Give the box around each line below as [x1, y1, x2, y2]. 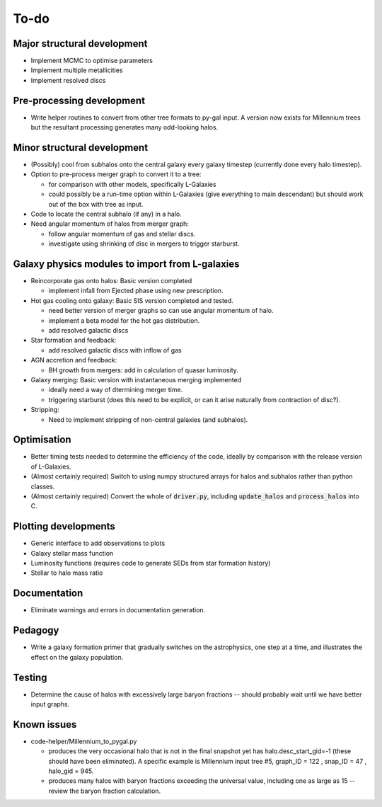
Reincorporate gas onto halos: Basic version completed [30, 277, 192, 285]
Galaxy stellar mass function [30, 549, 114, 557]
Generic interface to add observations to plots [30, 539, 166, 548]
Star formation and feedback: [30, 336, 117, 345]
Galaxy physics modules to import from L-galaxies [13, 258, 240, 270]
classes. [30, 482, 55, 491]
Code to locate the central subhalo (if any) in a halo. [30, 210, 182, 218]
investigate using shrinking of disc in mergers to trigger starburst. [48, 239, 240, 248]
